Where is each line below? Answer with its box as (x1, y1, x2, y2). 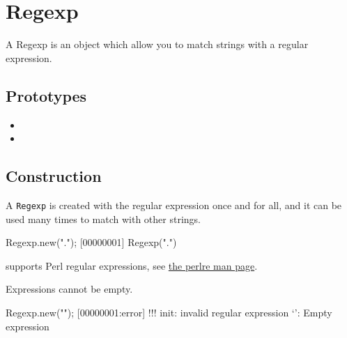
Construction (6, 165, 102, 187)
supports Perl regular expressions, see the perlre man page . (6, 258, 258, 272)
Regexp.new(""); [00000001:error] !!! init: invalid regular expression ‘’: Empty (6, 305, 332, 319)
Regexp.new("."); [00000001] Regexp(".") (6, 235, 177, 249)
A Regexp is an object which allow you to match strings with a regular (6, 37, 309, 52)
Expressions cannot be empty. (6, 282, 133, 296)
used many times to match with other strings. (6, 211, 201, 226)
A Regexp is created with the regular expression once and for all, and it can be (6, 197, 342, 212)
